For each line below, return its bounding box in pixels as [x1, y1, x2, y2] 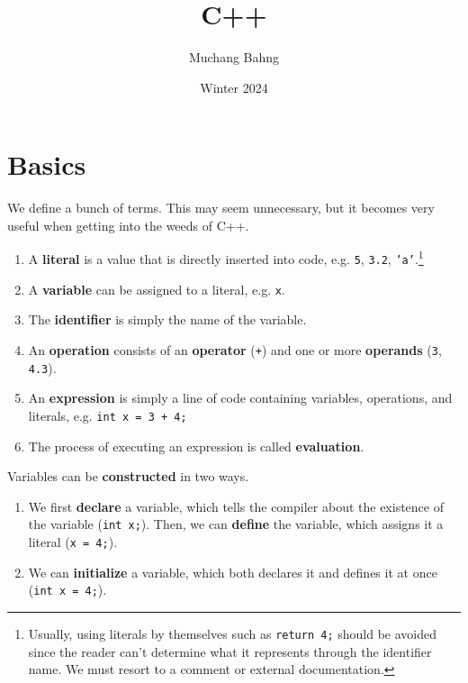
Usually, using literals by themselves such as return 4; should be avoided [28, 624, 436, 642]
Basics [7, 146, 86, 183]
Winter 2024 [200, 77, 268, 96]
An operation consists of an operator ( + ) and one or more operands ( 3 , [28, 341, 442, 359]
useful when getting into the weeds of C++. [7, 215, 249, 234]
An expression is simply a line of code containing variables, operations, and [28, 388, 453, 407]
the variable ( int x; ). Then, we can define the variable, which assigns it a [28, 515, 444, 533]
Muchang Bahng [188, 48, 280, 67]
